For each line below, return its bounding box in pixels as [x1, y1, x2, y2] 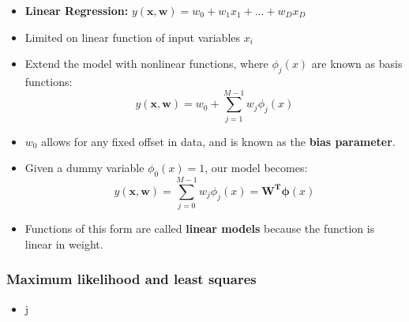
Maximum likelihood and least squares [6, 269, 257, 289]
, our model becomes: [204, 159, 308, 176]
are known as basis [311, 55, 403, 72]
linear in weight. [24, 235, 103, 252]
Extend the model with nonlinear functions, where [24, 55, 268, 72]
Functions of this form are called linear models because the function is [24, 220, 375, 237]
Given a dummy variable [24, 159, 144, 176]
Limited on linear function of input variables [24, 28, 241, 45]
